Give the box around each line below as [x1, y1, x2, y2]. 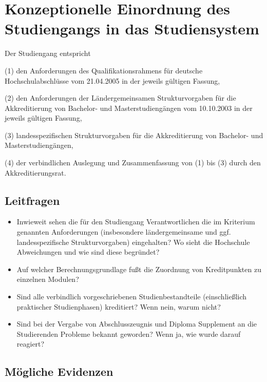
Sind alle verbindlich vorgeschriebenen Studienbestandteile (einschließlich [16, 291, 247, 302]
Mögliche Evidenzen [5, 364, 113, 379]
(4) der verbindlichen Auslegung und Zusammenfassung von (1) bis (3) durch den [5, 157, 261, 168]
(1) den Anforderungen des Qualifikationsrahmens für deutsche [5, 65, 203, 75]
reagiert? [16, 338, 45, 349]
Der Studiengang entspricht [5, 48, 91, 59]
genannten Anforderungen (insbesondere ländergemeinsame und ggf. [16, 226, 231, 237]
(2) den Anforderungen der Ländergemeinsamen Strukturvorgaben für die [5, 92, 236, 103]
